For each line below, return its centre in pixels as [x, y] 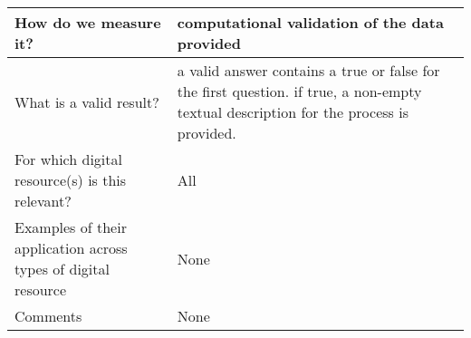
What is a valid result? [87, 101]
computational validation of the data [310, 22]
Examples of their [71, 227]
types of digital [62, 269]
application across [71, 248]
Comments [48, 316]
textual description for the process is [293, 112]
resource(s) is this [71, 180]
